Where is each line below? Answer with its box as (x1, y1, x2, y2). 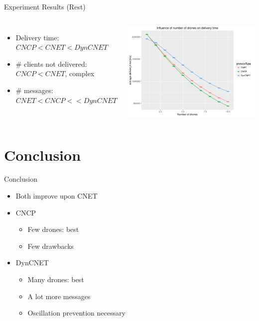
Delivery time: (15, 32, 59, 42)
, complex (65, 68, 95, 79)
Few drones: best (27, 224, 79, 234)
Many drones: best (27, 274, 84, 284)
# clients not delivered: (15, 58, 87, 69)
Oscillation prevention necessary (27, 308, 126, 318)
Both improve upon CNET (15, 191, 98, 201)
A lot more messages (27, 291, 91, 301)
